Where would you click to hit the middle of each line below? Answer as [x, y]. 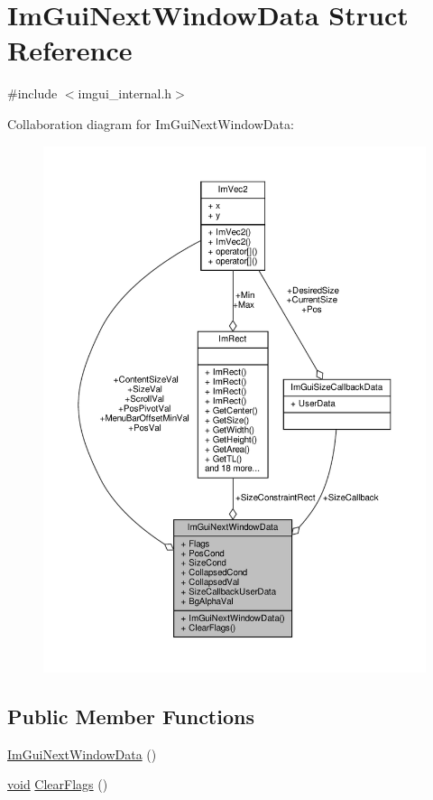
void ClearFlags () [58, 784]
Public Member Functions [131, 716]
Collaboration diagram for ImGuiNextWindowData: [151, 123]
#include [32, 93]
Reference [70, 50]
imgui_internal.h [125, 93]
